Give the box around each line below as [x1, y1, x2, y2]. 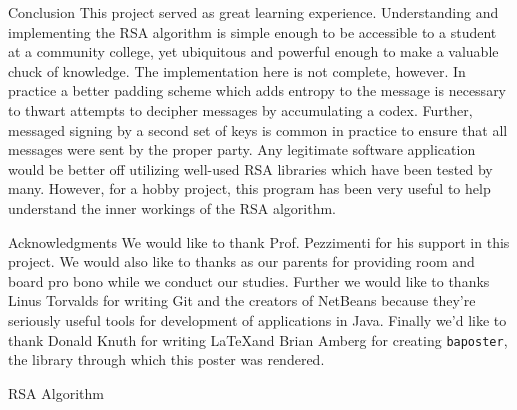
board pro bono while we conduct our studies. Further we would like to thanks [8, 270, 490, 291]
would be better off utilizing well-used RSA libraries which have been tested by [8, 158, 493, 179]
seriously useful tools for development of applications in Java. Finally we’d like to [8, 309, 507, 330]
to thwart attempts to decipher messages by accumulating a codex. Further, [8, 99, 473, 120]
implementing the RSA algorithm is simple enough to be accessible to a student [8, 21, 497, 42]
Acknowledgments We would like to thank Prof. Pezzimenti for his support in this [8, 231, 510, 252]
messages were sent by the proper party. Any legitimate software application [8, 139, 476, 160]
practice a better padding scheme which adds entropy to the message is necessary [8, 80, 507, 101]
